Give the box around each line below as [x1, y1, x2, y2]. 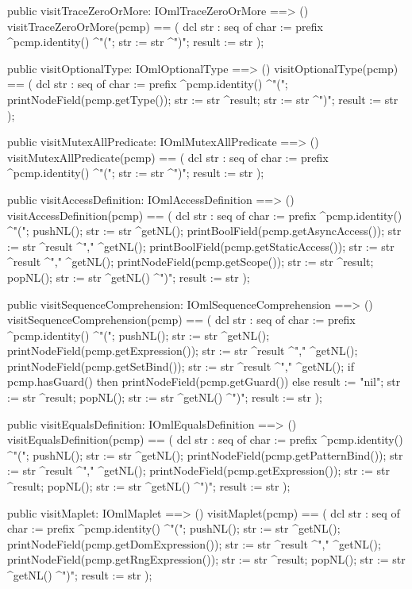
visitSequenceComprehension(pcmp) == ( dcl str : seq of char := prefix [7, 311, 356, 328]
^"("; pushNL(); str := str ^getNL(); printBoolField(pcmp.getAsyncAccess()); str [7, 222, 402, 239]
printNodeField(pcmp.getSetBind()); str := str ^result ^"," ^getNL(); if [7, 357, 354, 374]
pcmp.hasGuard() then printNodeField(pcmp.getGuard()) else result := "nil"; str [7, 373, 401, 390]
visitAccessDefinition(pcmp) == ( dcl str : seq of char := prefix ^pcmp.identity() [7, 206, 402, 223]
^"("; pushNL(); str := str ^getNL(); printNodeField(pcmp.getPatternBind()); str [7, 446, 403, 463]
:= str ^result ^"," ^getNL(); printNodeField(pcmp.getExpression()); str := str [7, 462, 390, 479]
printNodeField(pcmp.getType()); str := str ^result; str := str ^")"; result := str [7, 90, 399, 107]
